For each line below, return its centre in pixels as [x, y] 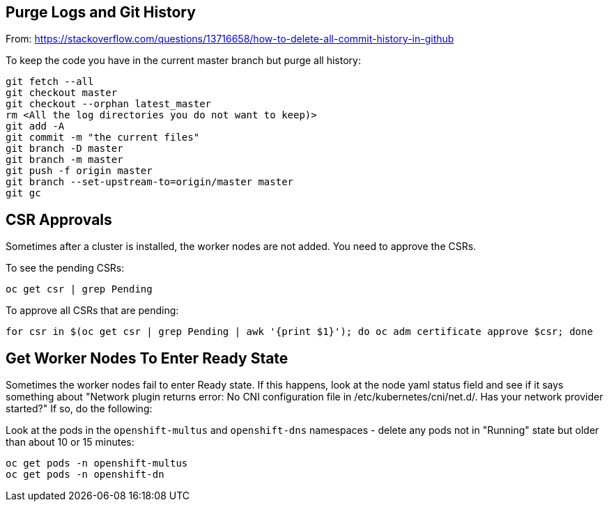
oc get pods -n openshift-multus [97, 463]
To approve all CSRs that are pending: [92, 311]
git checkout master [62, 93]
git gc [23, 193]
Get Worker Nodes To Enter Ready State [147, 358]
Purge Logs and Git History [101, 12]
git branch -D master [64, 149]
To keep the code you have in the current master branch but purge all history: [183, 61]
